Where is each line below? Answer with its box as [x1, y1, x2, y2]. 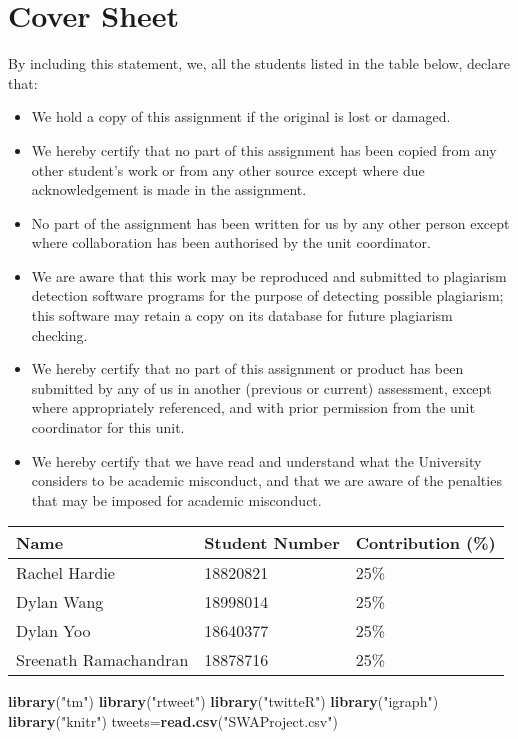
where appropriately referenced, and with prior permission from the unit [31, 397, 475, 418]
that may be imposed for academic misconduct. [31, 489, 322, 510]
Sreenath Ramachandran [16, 648, 189, 672]
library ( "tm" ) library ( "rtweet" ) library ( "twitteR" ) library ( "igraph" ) [8, 691, 439, 712]
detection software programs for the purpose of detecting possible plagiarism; [31, 285, 504, 306]
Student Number [204, 531, 340, 555]
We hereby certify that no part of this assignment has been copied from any [31, 139, 497, 160]
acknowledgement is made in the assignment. [31, 179, 307, 200]
